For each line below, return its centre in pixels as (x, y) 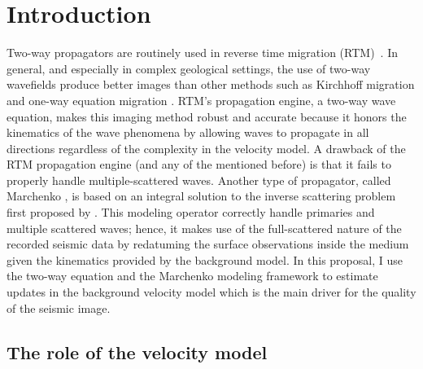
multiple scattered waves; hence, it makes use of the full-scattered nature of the (204, 228)
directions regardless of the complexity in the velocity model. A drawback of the (206, 148)
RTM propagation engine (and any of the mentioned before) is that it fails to (199, 164)
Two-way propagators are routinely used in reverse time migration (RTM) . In (202, 53)
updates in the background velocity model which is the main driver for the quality (211, 292)
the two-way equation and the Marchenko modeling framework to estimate (192, 276)
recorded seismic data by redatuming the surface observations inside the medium (208, 244)
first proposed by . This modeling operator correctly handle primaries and (191, 212)
